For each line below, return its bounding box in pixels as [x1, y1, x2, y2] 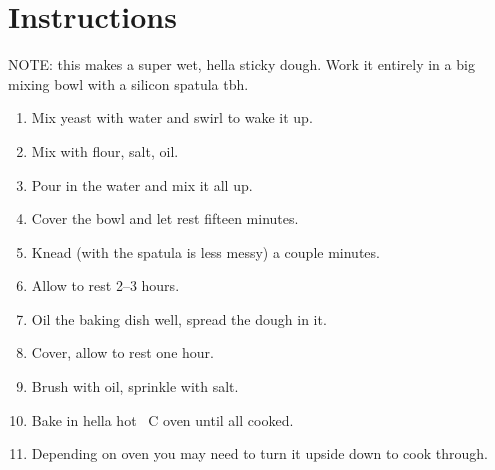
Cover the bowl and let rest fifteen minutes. [31, 208, 299, 229]
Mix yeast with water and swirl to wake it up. [31, 107, 313, 128]
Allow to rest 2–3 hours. [31, 275, 180, 296]
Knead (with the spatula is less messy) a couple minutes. [31, 241, 380, 262]
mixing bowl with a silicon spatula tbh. [8, 73, 249, 94]
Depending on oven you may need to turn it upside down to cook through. [31, 443, 488, 464]
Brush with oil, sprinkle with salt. [31, 376, 239, 397]
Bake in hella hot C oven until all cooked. [31, 409, 294, 430]
